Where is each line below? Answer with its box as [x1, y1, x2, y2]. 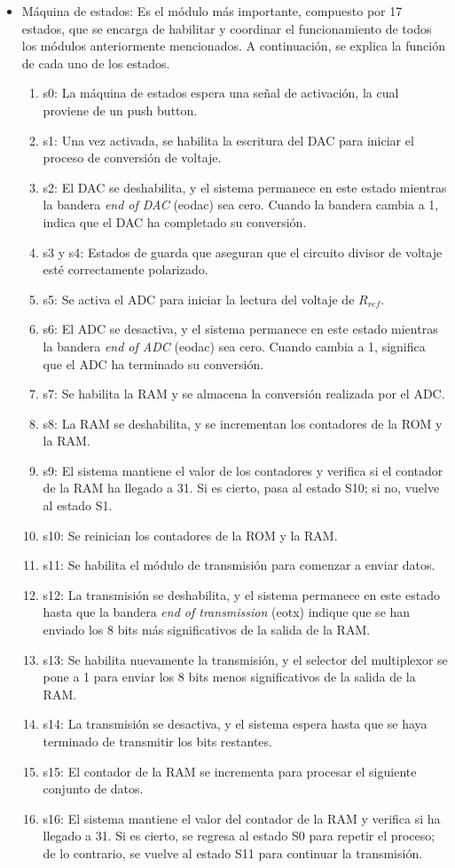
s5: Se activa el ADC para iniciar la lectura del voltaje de [43, 289, 355, 308]
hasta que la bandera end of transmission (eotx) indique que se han [43, 603, 411, 621]
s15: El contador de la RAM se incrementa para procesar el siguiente [43, 761, 417, 780]
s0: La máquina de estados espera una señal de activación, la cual [43, 83, 399, 102]
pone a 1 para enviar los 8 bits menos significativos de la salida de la [43, 667, 416, 686]
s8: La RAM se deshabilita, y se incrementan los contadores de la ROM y [43, 414, 443, 432]
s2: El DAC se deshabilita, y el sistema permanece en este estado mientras [43, 178, 447, 196]
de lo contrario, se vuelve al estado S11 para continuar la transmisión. [43, 843, 423, 862]
